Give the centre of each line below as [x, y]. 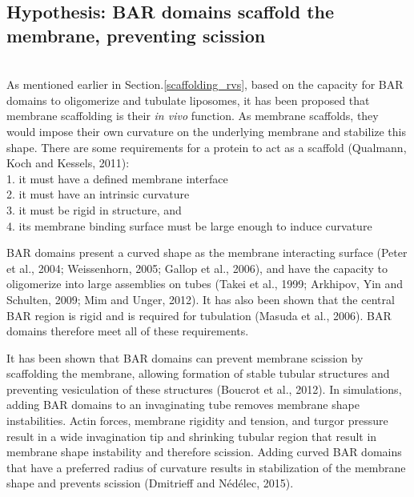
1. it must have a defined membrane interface [117, 178]
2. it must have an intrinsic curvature [98, 194]
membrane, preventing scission [136, 35]
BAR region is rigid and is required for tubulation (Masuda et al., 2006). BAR [199, 315]
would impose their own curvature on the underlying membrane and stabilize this [206, 131]
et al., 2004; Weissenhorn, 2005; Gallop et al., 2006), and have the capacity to [197, 268]
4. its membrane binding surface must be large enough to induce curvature [189, 225]
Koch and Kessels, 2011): [68, 163]
